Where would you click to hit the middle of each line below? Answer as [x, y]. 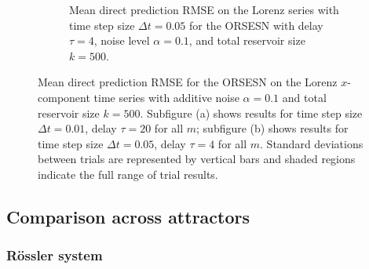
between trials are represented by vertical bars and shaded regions [197, 159]
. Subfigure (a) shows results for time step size [251, 113]
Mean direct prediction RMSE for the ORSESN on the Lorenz [188, 82]
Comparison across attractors [128, 216]
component [64, 97]
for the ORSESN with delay [256, 25]
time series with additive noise [166, 97]
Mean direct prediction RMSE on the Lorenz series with [204, 9]
